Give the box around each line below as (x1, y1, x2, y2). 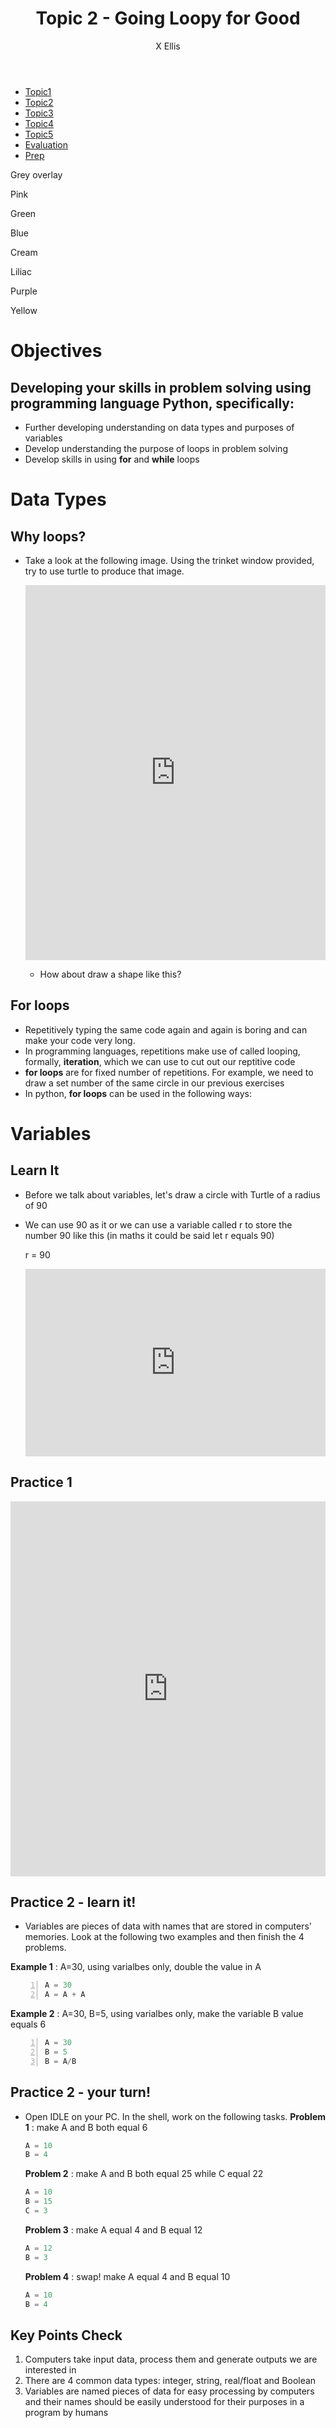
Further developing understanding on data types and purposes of (24, 421, 295, 433)
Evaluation (24, 138, 69, 151)
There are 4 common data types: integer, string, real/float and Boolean (24, 2375, 317, 2387)
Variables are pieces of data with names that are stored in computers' (24, 1920, 312, 1932)
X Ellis (155, 40, 181, 52)
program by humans (24, 2407, 109, 2419)
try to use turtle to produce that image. (24, 565, 185, 577)
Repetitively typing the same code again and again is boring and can (24, 1023, 308, 1036)
